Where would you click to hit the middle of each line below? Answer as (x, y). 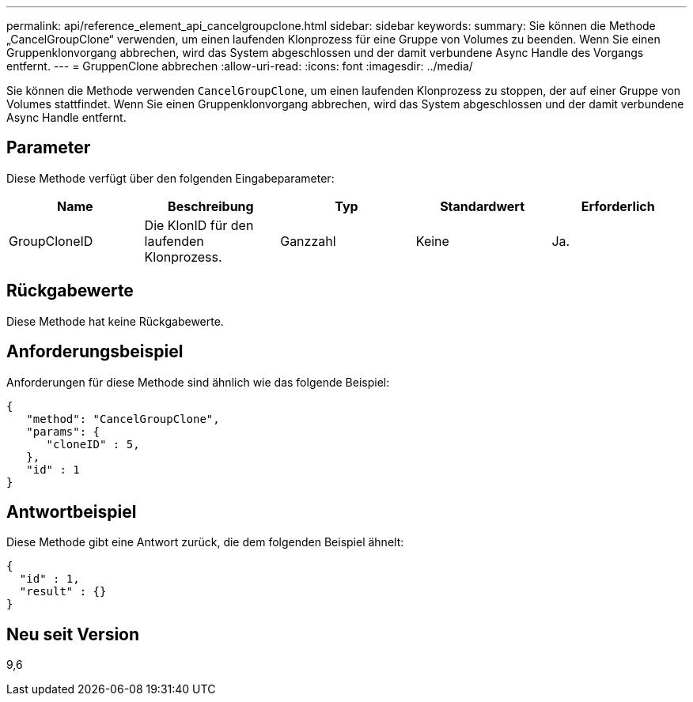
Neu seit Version (73, 634)
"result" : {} (63, 592)
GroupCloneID (51, 241)
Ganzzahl (308, 241)
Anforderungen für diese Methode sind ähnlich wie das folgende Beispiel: (198, 382)
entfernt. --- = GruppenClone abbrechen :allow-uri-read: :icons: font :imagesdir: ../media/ (240, 66)
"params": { (63, 431)
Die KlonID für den (199, 225)
